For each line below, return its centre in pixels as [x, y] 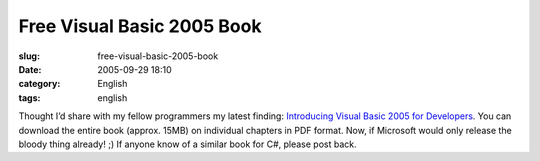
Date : [30, 69]
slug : [29, 56]
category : [39, 84]
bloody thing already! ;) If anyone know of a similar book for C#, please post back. [187, 144]
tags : [29, 97]
